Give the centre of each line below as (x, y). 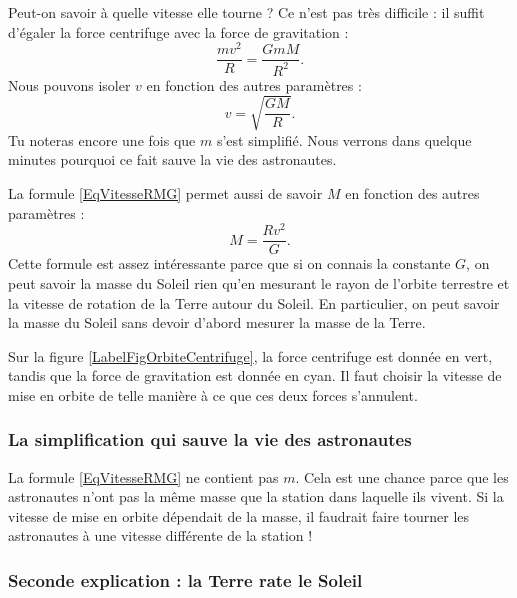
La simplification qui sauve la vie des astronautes (210, 439)
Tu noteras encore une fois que (102, 139)
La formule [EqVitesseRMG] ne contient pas (143, 476)
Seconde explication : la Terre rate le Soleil (185, 580)
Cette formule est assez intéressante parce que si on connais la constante (229, 263)
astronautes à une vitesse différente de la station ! (160, 535)
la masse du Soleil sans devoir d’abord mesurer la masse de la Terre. (217, 322)
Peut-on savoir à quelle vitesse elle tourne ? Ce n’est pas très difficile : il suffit (246, 12)
